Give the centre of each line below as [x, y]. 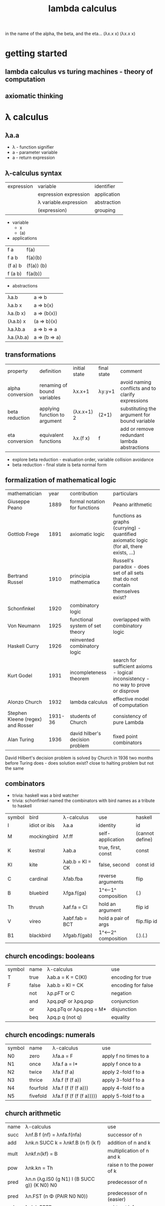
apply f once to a [121, 1064]
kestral [37, 851]
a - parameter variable [35, 153]
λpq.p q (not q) [64, 1018]
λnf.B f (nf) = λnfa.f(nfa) [54, 1135]
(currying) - [127, 528]
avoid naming [136, 382]
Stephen [17, 713]
